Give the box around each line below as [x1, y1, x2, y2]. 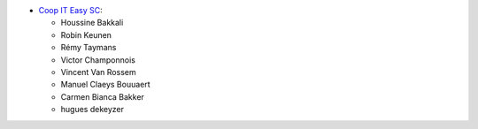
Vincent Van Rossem [60, 66, 136, 77]
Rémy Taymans [60, 42, 117, 53]
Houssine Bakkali [60, 18, 124, 28]
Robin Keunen [60, 29, 112, 40]
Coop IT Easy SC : [38, 5, 103, 15]
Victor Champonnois [60, 54, 136, 65]
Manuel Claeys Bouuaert [60, 80, 150, 90]
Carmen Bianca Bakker [60, 91, 145, 102]
